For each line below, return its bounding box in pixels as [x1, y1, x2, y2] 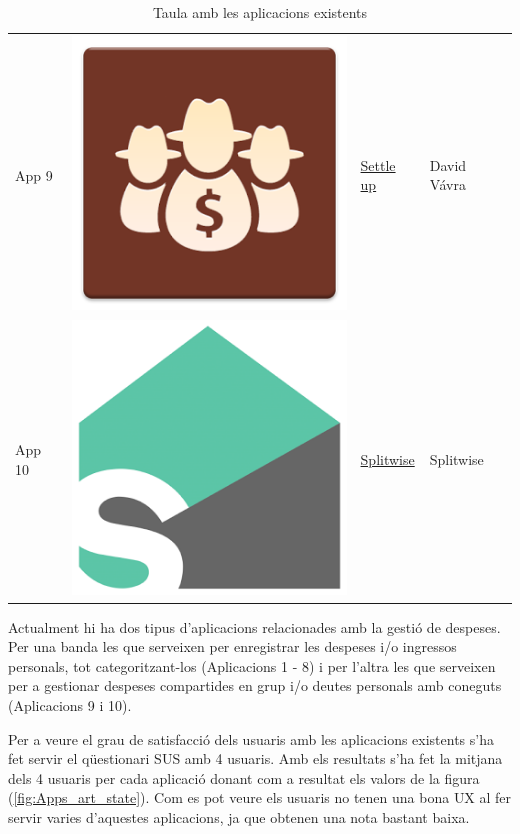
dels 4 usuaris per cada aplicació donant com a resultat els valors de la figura [8, 767, 480, 788]
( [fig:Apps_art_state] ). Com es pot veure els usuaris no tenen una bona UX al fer [8, 787, 512, 808]
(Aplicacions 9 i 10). [8, 695, 132, 715]
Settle [360, 154, 396, 175]
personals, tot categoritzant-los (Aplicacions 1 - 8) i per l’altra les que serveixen [8, 655, 496, 676]
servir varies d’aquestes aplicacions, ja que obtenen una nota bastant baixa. [8, 806, 470, 827]
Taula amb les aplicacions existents [152, 2, 368, 22]
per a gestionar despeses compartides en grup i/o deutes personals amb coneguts [8, 675, 502, 696]
